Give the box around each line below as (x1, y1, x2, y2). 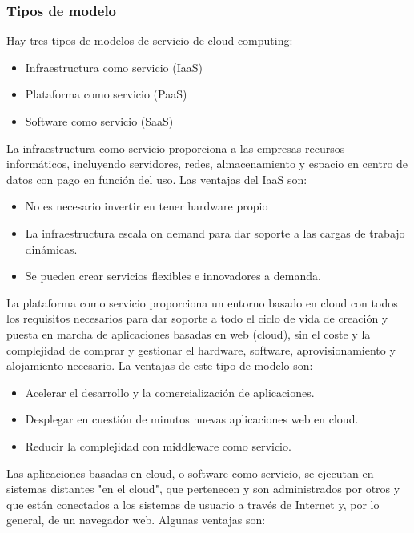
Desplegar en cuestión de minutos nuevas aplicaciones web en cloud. (25, 411, 359, 427)
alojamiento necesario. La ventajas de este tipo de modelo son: (6, 357, 313, 374)
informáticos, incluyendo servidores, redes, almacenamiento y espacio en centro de (6, 155, 408, 172)
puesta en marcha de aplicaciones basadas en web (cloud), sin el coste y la (6, 325, 371, 342)
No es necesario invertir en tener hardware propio (25, 198, 268, 214)
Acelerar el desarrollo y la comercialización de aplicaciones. (25, 383, 315, 400)
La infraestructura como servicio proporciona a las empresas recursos (6, 139, 345, 156)
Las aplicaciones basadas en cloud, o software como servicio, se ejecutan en (6, 464, 374, 481)
